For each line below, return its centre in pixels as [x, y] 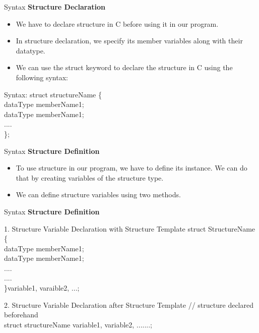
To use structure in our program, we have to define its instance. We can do [132, 168]
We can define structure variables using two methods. [98, 195]
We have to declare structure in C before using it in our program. [117, 23]
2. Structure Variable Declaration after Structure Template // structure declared [129, 304]
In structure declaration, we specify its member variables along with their [129, 41]
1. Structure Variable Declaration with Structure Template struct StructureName [130, 228]
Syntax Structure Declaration [55, 7]
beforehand [21, 315]
